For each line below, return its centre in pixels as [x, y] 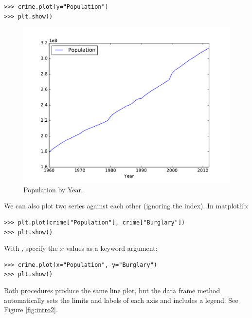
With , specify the [31, 248]
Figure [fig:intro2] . [31, 309]
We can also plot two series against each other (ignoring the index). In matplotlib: [126, 206]
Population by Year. [53, 189]
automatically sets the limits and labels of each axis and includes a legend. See [121, 300]
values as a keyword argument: [112, 248]
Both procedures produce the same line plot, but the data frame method [112, 290]
